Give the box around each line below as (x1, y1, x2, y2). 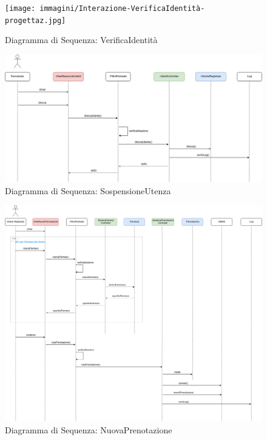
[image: (5, 4, 36, 13)
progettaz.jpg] (5, 16, 66, 25)
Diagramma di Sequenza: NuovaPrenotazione (5, 423, 172, 436)
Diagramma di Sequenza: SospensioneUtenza (5, 184, 171, 197)
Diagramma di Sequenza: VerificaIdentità (5, 33, 158, 46)
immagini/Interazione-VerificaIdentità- (39, 4, 205, 13)
